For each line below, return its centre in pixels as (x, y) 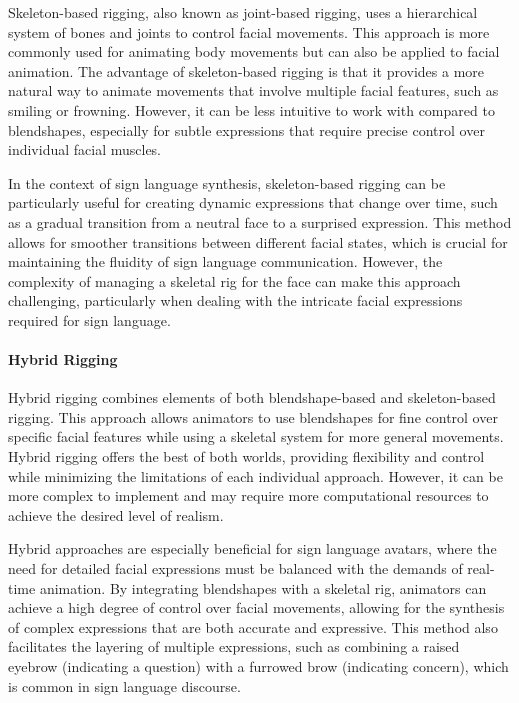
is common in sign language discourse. (124, 685)
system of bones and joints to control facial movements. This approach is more (249, 31)
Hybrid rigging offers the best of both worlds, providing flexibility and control (246, 456)
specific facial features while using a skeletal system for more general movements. (256, 436)
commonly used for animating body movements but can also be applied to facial (254, 51)
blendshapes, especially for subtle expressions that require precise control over (246, 129)
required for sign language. (89, 319)
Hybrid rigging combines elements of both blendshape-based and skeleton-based (252, 397)
